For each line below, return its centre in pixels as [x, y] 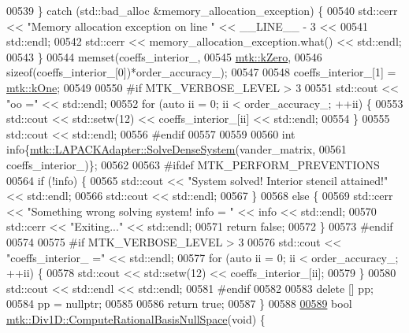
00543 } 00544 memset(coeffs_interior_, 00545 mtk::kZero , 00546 [164, 56]
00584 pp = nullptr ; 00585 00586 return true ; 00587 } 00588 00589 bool [179, 303]
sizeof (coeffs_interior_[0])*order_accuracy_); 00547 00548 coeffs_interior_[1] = [201, 72]
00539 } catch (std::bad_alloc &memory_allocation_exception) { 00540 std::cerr [202, 10]
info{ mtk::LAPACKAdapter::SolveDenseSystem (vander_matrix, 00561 [177, 149]
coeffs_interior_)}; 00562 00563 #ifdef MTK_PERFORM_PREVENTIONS [193, 164]
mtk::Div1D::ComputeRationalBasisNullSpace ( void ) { [136, 318]
